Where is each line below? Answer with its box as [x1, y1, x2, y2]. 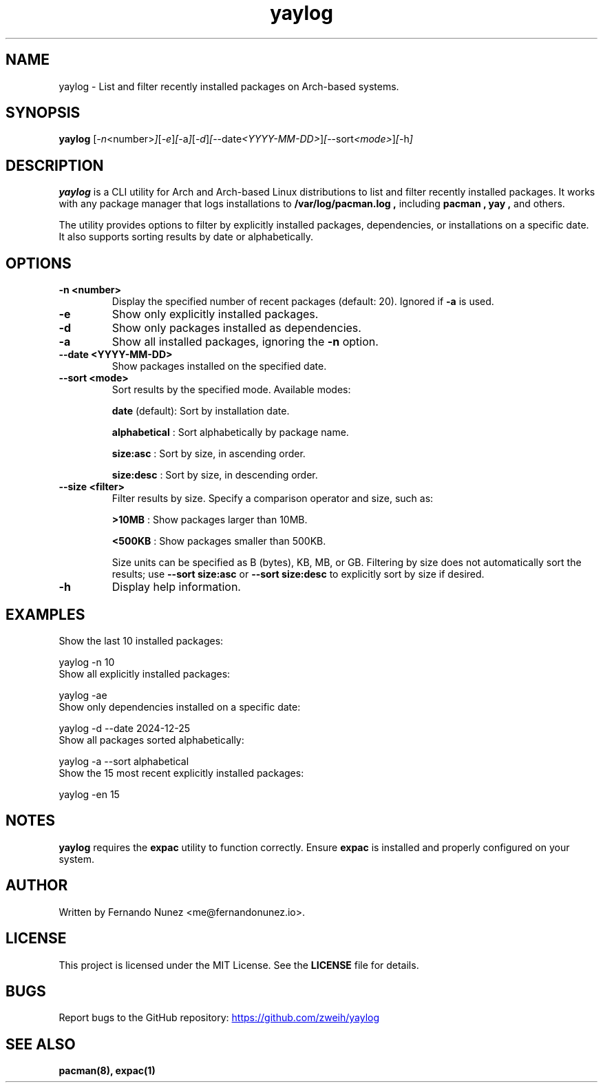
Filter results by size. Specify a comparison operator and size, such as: [112, 492, 434, 505]
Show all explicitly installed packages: [59, 667, 231, 680]
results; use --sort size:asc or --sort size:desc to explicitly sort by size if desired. [112, 568, 485, 580]
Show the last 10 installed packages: [59, 634, 224, 647]
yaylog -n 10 [59, 656, 115, 668]
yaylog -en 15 [59, 788, 120, 800]
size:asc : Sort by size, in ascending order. [112, 448, 306, 460]
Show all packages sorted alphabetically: [59, 733, 244, 746]
